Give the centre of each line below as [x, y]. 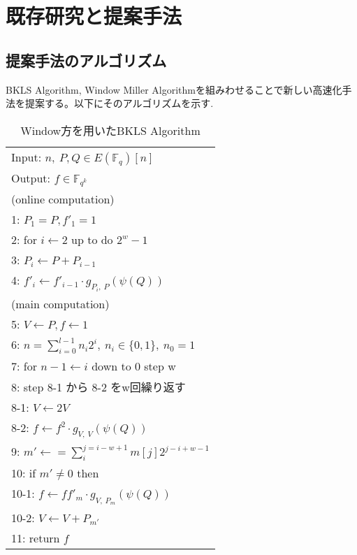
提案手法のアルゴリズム [86, 60]
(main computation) [60, 303]
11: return [36, 538]
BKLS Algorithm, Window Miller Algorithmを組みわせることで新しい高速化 [174, 89]
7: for [24, 366]
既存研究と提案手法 [94, 16]
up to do [92, 239]
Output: [31, 178]
